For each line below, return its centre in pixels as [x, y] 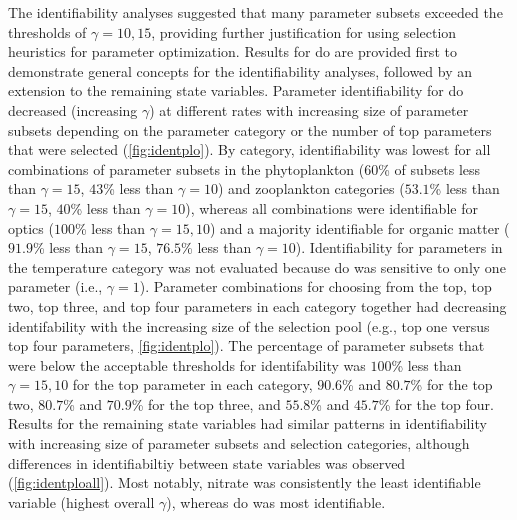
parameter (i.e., [55, 286]
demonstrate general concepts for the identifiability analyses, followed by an [240, 70]
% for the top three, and [206, 403]
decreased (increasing [73, 109]
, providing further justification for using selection [304, 31]
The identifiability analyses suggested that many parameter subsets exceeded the [255, 12]
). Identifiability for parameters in [399, 247]
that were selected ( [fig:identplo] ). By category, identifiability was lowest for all [249, 149]
